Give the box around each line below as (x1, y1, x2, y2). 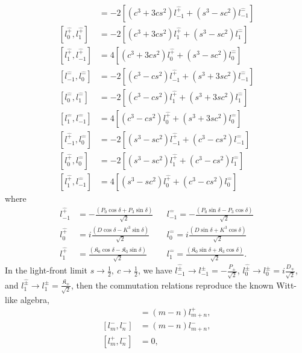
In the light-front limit (5, 264, 87, 276)
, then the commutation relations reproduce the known (71, 278, 274, 291)
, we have (137, 264, 172, 276)
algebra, (20, 293, 49, 305)
